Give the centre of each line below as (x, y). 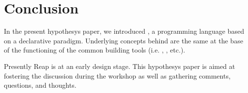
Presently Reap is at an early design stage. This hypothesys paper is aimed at (120, 66)
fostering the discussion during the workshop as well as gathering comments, (117, 75)
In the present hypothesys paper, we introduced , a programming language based (124, 31)
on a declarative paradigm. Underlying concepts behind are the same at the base (124, 40)
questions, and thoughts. (40, 85)
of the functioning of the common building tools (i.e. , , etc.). (95, 50)
